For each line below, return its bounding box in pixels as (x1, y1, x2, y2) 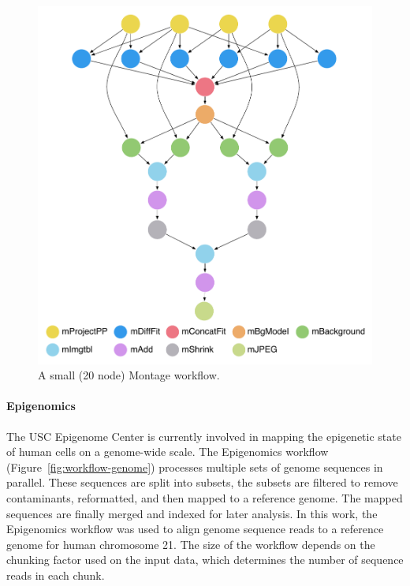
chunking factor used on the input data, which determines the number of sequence (6, 551, 404, 568)
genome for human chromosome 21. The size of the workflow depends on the (6, 536, 375, 552)
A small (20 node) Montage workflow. (38, 367, 220, 383)
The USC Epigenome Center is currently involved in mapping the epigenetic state (6, 427, 401, 444)
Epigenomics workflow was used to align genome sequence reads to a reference (6, 521, 384, 537)
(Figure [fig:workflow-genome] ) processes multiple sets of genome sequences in (6, 458, 383, 475)
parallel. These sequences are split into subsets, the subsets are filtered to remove (6, 474, 398, 491)
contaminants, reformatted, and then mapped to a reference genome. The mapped (6, 490, 403, 506)
